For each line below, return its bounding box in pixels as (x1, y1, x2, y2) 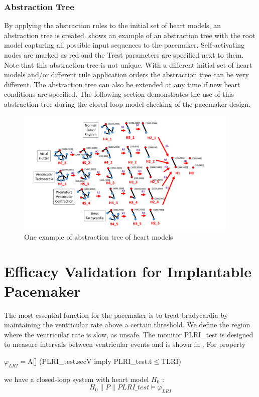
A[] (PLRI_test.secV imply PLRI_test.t (28, 356, 152, 366)
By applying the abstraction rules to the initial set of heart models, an (4, 20, 221, 31)
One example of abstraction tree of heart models (24, 231, 173, 242)
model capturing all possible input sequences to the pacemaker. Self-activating (4, 40, 245, 50)
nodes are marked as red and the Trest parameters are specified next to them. (4, 50, 244, 60)
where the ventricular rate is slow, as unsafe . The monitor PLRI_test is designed (4, 329, 253, 339)
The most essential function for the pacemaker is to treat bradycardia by (4, 309, 228, 320)
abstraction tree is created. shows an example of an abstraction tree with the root (4, 30, 255, 40)
